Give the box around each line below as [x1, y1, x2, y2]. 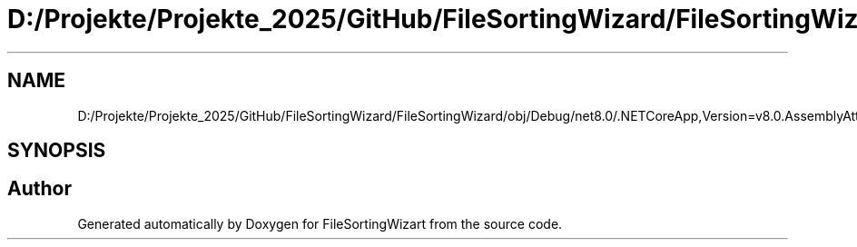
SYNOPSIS [7, 139, 106, 163]
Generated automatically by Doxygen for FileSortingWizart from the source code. [77, 215, 563, 232]
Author [7, 177, 72, 201]
